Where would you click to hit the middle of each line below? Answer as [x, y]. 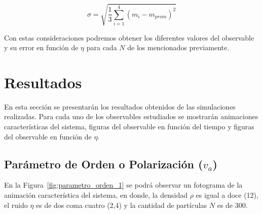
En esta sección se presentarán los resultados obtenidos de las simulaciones [120, 106]
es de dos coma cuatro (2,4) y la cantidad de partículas [122, 205]
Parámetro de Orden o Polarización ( [104, 164]
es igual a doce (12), [227, 195]
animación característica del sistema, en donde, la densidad [96, 195]
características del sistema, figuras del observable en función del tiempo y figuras [129, 127]
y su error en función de [41, 47]
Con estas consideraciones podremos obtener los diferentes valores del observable [129, 37]
